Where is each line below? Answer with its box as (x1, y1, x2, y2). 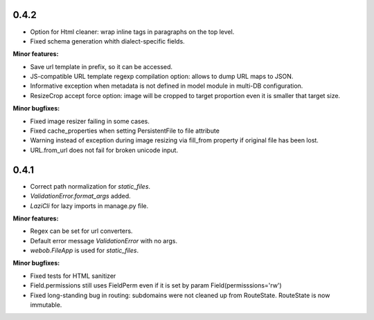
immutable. (30, 301, 62, 309)
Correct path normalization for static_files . (30, 182, 151, 190)
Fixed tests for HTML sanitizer (30, 272, 116, 280)
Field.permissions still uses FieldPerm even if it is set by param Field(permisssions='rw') (30, 281, 282, 290)
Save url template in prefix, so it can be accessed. (30, 62, 173, 70)
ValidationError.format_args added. (30, 192, 131, 200)
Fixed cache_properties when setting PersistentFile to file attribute (30, 126, 220, 135)
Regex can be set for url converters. (30, 227, 133, 235)
